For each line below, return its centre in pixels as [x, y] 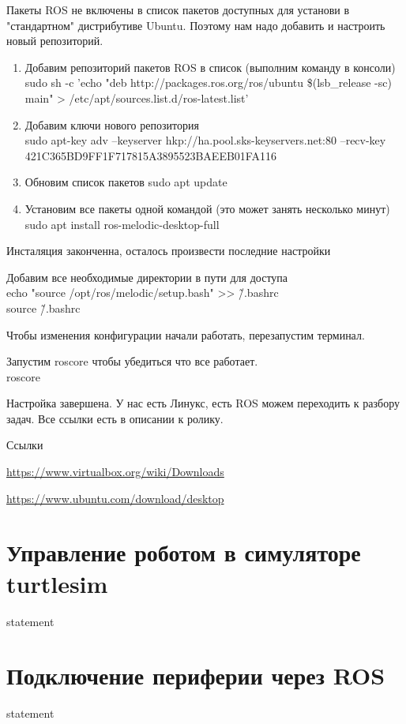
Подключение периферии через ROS [196, 675]
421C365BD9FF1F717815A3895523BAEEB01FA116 [150, 155]
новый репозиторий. [55, 41]
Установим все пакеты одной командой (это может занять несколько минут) [207, 208]
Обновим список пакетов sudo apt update [126, 182]
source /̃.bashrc [43, 308]
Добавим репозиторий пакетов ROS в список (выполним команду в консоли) [210, 67]
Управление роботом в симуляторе [184, 552]
